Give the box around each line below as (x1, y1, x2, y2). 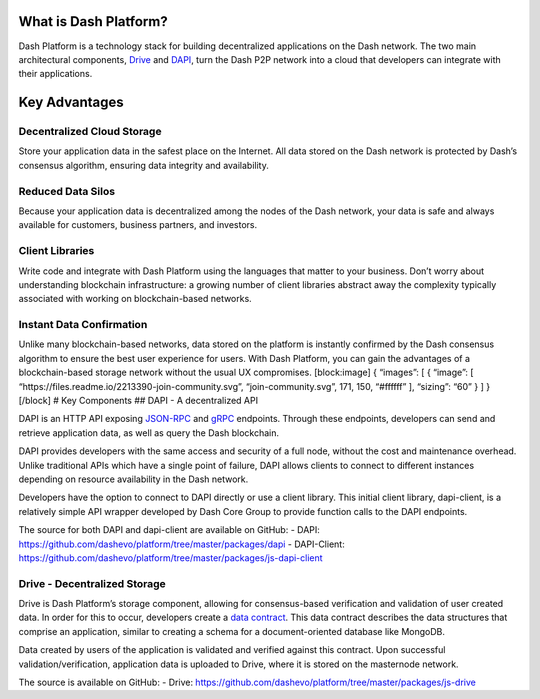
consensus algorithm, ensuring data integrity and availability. (18, 159, 269, 171)
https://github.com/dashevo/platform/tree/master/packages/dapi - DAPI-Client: (18, 538, 345, 550)
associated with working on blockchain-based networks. (18, 293, 252, 305)
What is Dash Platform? (18, 13, 169, 30)
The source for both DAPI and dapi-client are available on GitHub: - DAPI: (18, 524, 320, 536)
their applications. (18, 68, 93, 80)
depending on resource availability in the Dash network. (18, 473, 249, 485)
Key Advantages (18, 94, 124, 111)
